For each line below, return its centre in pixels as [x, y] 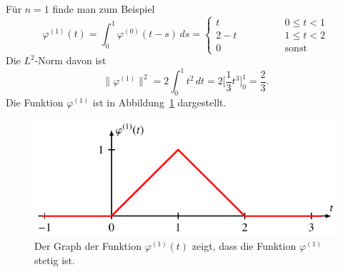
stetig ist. [55, 260]
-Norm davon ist [70, 60]
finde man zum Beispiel [104, 9]
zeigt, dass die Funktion [244, 245]
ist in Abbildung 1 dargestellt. [159, 102]
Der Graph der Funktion [88, 245]
